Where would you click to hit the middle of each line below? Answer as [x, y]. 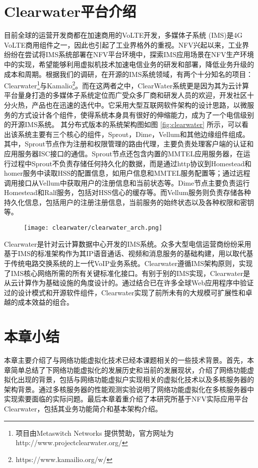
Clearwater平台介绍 [70, 11]
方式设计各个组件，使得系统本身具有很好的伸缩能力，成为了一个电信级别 [136, 114]
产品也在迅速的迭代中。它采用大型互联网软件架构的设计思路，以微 [139, 104]
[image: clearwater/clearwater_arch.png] [93, 228]
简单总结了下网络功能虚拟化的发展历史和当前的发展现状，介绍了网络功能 [129, 369]
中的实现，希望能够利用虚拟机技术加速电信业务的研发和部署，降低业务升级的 [129, 64]
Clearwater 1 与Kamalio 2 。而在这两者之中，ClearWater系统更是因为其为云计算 [127, 85]
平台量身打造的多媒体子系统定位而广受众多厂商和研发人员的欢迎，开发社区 [126, 95]
